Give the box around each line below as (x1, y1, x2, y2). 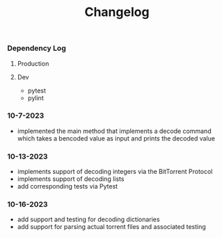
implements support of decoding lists (17, 175, 125, 183)
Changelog (84, 4, 150, 20)
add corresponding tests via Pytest (17, 182, 118, 191)
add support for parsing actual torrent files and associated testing (17, 223, 207, 231)
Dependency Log (7, 43, 66, 53)
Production (17, 59, 49, 68)
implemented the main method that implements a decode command (17, 127, 212, 135)
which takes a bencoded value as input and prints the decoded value (17, 134, 216, 143)
